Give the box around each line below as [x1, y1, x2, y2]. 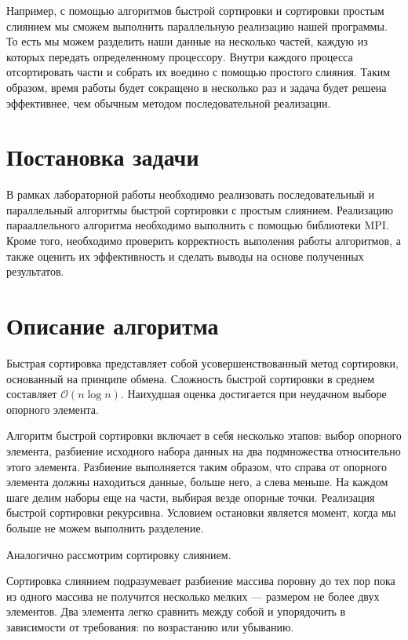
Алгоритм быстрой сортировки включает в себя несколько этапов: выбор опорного [6, 427, 402, 444]
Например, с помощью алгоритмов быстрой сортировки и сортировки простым [6, 2, 384, 18]
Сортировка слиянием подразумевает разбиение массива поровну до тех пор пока [6, 572, 395, 589]
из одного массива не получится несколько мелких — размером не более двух [6, 587, 380, 604]
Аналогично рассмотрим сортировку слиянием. [6, 546, 231, 562]
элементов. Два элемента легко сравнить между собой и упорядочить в [6, 603, 346, 620]
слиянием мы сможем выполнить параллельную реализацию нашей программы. [6, 17, 388, 34]
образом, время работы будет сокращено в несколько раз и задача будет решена [6, 79, 387, 95]
